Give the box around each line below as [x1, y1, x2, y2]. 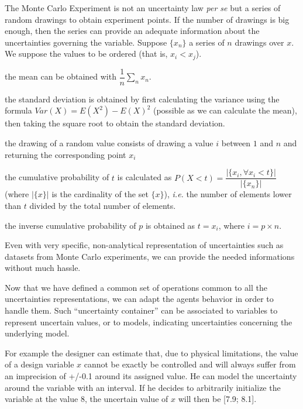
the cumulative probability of [5, 171, 109, 183]
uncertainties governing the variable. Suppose [5, 36, 167, 48]
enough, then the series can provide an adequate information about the [5, 25, 260, 37]
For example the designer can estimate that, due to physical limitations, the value [5, 346, 298, 359]
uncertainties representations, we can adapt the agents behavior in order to [5, 293, 274, 305]
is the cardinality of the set [51, 188, 149, 200]
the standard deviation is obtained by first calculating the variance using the [5, 92, 280, 105]
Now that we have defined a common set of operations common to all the [5, 281, 267, 293]
